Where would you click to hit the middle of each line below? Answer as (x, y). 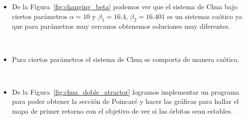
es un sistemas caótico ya (205, 16)
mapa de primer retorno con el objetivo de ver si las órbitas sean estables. (122, 110)
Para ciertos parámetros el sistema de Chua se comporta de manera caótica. (126, 59)
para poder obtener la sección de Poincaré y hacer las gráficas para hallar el (125, 101)
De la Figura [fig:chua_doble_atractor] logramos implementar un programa (126, 91)
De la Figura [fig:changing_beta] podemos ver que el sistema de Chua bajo (125, 6)
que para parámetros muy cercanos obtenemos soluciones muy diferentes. (121, 26)
